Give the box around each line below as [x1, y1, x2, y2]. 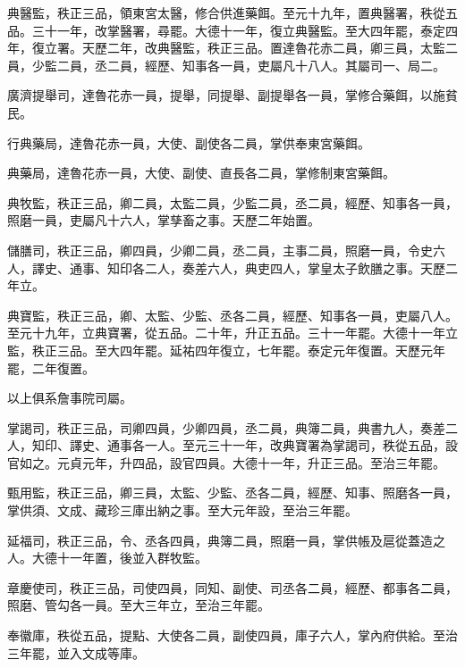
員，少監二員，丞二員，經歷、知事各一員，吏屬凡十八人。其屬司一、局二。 [7, 55, 445, 74]
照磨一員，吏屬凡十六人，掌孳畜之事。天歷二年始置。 [7, 211, 320, 230]
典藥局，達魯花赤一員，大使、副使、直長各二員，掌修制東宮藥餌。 [7, 163, 395, 182]
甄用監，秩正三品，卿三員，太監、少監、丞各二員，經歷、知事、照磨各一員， [7, 483, 458, 502]
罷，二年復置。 [7, 358, 95, 377]
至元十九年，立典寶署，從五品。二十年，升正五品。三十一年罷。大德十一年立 [7, 323, 458, 342]
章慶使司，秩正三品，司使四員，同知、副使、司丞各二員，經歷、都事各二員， [7, 578, 458, 597]
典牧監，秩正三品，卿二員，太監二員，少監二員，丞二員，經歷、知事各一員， [7, 193, 458, 212]
